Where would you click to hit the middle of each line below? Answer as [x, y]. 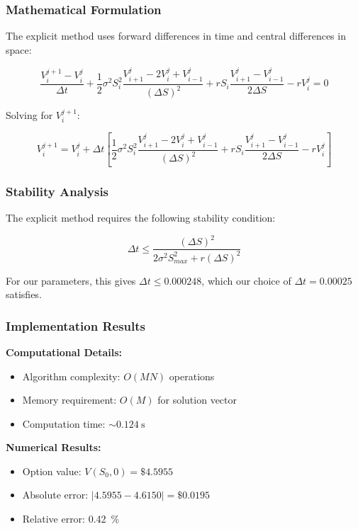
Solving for [29, 115]
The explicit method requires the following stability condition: [141, 217]
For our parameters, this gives [71, 280]
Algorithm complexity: [71, 376]
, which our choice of [246, 280]
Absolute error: [55, 495]
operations [192, 376]
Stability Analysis [57, 191]
